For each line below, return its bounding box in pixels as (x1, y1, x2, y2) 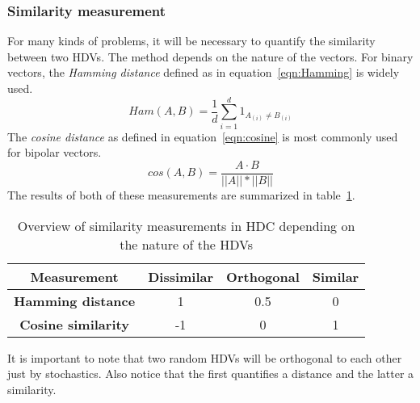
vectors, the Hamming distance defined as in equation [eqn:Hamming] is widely (7, 64, 400, 81)
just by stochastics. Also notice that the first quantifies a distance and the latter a (7, 365, 414, 382)
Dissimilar (148, 267, 214, 286)
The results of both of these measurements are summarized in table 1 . (7, 186, 355, 203)
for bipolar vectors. (7, 144, 102, 161)
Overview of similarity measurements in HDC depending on (17, 216, 355, 235)
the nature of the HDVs (120, 234, 253, 254)
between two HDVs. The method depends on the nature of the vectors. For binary (7, 48, 414, 65)
